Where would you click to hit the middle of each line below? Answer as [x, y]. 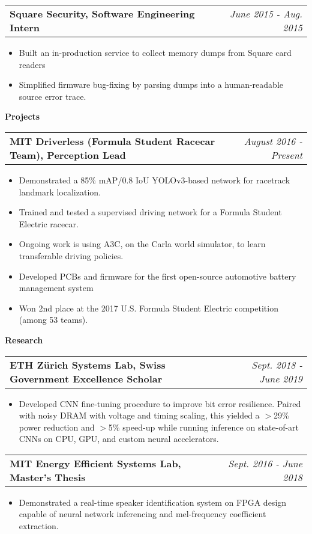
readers [32, 64]
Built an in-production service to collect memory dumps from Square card [155, 52]
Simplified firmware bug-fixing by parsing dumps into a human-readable [151, 84]
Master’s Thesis [48, 477]
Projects [22, 116]
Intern [25, 27]
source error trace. [52, 96]
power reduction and [57, 427]
